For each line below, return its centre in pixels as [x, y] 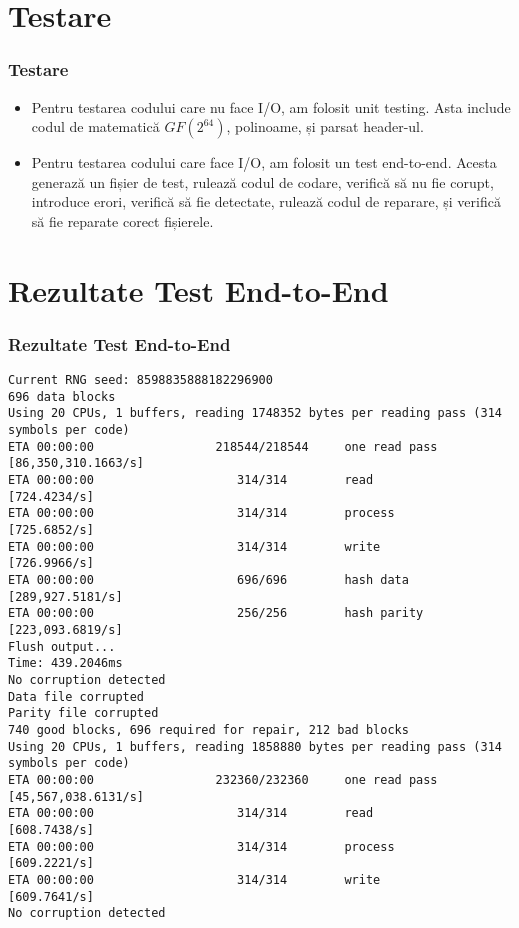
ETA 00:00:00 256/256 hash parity [216, 613]
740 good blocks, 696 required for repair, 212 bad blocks [208, 729]
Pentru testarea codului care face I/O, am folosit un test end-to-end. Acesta [264, 162]
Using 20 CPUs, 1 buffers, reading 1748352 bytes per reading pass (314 [255, 413]
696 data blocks [62, 396]
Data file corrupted [76, 696]
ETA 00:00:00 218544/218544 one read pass [223, 446]
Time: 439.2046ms [65, 663]
